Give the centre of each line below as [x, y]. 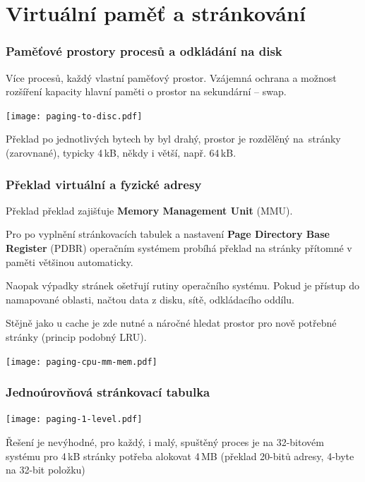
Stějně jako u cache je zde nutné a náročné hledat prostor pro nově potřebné [171, 323]
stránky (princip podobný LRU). [76, 337]
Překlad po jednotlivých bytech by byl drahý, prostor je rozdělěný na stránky [173, 139]
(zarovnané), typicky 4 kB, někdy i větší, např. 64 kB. [121, 153]
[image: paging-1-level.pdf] [74, 420]
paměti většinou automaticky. [70, 261]
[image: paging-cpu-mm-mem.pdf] [82, 362]
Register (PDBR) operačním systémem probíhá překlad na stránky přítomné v [179, 248]
